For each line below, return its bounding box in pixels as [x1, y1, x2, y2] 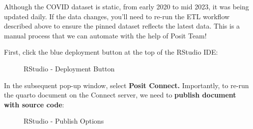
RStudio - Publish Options [24, 116, 104, 126]
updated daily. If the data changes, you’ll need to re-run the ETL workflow [4, 11, 230, 21]
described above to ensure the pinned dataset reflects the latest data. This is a [4, 21, 240, 31]
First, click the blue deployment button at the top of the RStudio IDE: [4, 47, 218, 57]
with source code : [4, 99, 64, 109]
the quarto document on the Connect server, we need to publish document [4, 90, 236, 100]
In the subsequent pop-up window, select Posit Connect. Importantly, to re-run [4, 80, 249, 90]
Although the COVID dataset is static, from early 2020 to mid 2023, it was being [4, 1, 249, 11]
